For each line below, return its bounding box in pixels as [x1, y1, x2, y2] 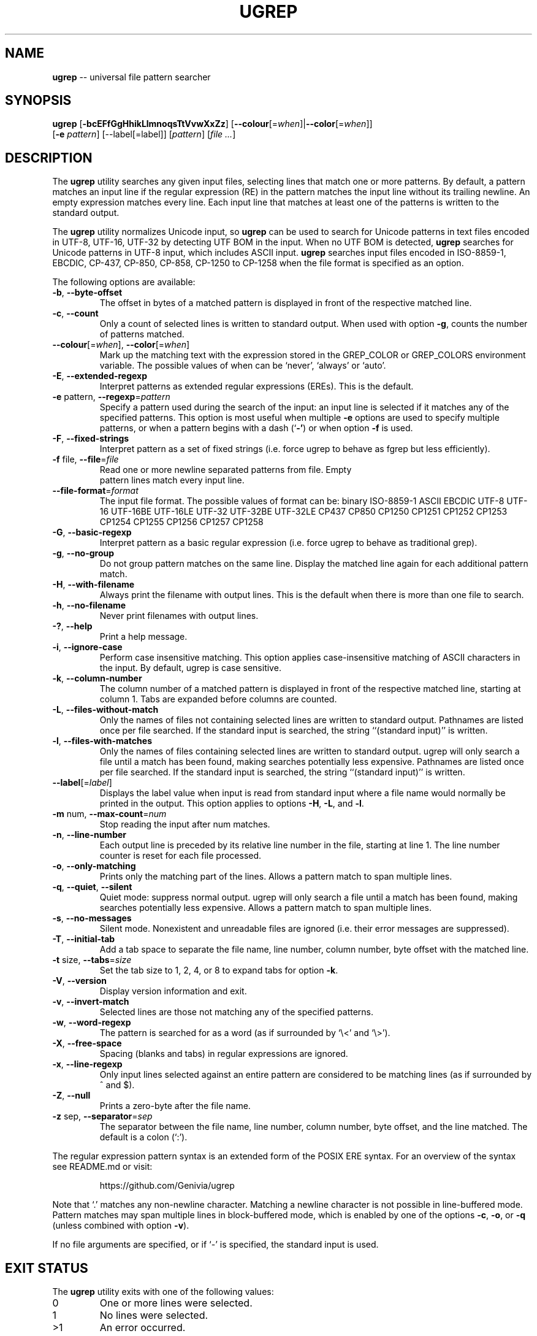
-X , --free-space [52, 1038, 122, 1049]
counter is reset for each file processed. [99, 850, 262, 861]
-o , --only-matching [52, 861, 136, 872]
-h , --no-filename [52, 600, 126, 611]
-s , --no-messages [52, 913, 132, 924]
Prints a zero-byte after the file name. [99, 1100, 251, 1111]
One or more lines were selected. [99, 1297, 253, 1310]
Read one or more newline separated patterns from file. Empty [99, 464, 352, 475]
